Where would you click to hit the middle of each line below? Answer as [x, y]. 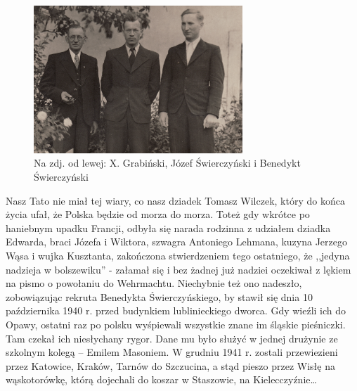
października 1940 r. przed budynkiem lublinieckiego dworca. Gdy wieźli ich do [176, 310]
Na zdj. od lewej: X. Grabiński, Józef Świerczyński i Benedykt [167, 163]
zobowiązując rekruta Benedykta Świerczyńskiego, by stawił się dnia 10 [159, 296]
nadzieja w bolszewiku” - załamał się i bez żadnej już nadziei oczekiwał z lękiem [178, 269]
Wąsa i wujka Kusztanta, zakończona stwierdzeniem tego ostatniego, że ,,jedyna [178, 255]
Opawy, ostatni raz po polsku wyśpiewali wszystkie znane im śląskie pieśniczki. [176, 324]
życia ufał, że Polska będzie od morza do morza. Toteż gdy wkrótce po [158, 214]
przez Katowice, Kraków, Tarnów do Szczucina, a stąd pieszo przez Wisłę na [170, 365]
